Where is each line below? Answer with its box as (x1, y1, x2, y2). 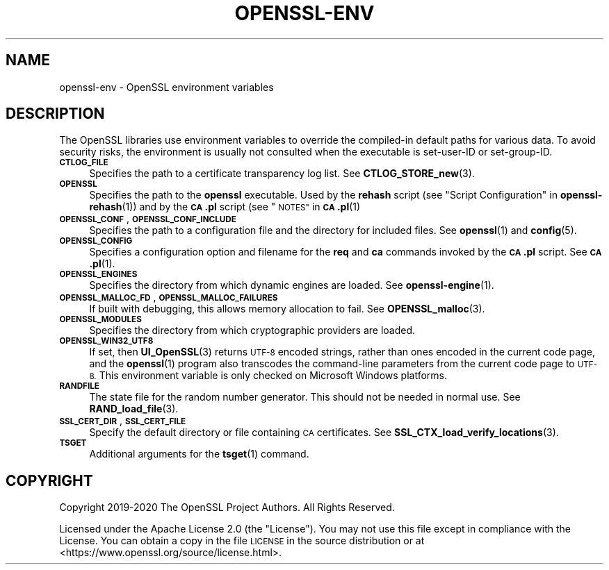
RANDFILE (59, 381, 99, 392)
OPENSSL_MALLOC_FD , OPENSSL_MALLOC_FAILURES (59, 291, 278, 303)
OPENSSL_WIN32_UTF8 (59, 336, 154, 346)
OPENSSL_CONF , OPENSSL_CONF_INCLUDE (59, 212, 236, 225)
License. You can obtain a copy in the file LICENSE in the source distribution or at (59, 535, 425, 547)
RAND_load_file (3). (89, 403, 179, 415)
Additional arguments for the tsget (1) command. (89, 448, 309, 460)
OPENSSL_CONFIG (59, 236, 133, 246)
